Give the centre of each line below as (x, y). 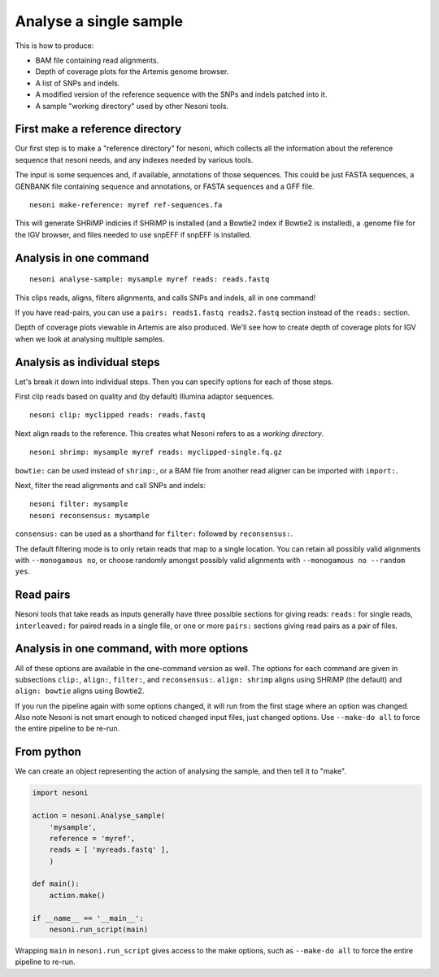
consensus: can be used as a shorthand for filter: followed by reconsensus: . (154, 534)
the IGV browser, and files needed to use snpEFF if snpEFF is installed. (133, 234)
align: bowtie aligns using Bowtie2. (80, 691)
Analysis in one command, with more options (132, 649)
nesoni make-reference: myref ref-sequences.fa (126, 205)
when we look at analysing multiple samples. (90, 338)
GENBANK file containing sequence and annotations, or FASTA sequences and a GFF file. (165, 186)
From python (48, 752)
